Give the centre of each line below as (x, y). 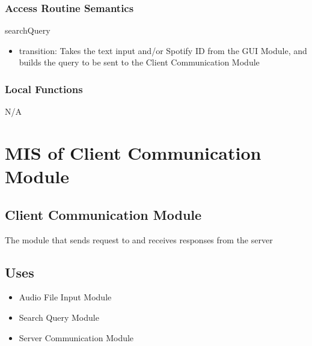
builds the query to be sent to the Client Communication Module (139, 62)
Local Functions (44, 89)
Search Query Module (59, 317)
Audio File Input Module (65, 297)
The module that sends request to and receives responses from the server (139, 239)
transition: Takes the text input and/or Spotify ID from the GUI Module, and (163, 50)
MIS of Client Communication (133, 153)
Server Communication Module (76, 337)
